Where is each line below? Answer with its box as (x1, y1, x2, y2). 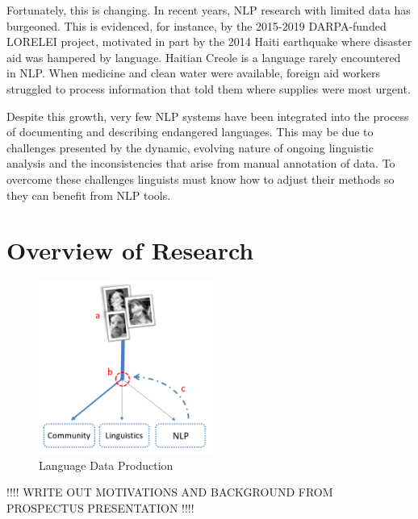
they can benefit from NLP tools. (6, 186, 171, 203)
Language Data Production (39, 456, 173, 473)
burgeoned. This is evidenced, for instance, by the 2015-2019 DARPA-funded (6, 17, 387, 34)
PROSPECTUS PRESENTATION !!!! (6, 499, 194, 516)
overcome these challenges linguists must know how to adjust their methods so (6, 170, 395, 187)
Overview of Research (6, 234, 254, 267)
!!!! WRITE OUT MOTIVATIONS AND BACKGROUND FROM (6, 484, 333, 500)
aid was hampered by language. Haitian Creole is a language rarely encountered (6, 48, 401, 65)
